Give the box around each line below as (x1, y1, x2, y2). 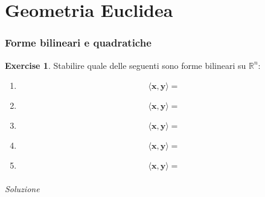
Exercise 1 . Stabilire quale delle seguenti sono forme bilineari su (5, 59, 246, 71)
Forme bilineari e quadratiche (5, 35, 152, 50)
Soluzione (5, 182, 40, 195)
